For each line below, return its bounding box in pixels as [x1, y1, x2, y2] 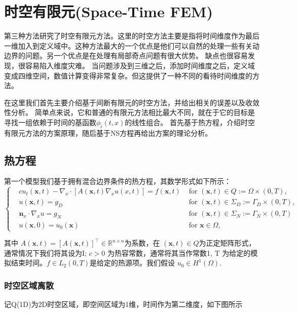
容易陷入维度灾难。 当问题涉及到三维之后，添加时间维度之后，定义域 [25, 60, 255, 70]
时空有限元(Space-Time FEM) [4, 1, 213, 22]
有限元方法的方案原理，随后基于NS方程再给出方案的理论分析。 [4, 127, 212, 138]
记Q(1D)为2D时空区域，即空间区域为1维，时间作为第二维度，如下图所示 [4, 299, 243, 309]
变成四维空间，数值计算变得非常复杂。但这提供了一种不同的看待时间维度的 [4, 70, 252, 81]
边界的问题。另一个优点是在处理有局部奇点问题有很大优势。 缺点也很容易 [4, 50, 248, 61]
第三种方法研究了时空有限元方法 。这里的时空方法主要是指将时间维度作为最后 [4, 30, 259, 41]
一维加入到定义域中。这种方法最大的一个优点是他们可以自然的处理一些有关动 [4, 40, 259, 51]
